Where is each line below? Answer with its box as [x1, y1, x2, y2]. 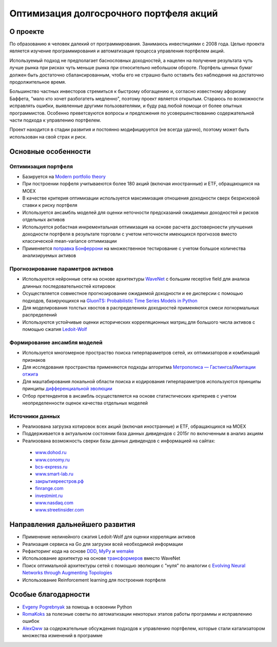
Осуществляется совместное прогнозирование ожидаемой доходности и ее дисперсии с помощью [22, 290, 243, 297]
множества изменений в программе [22, 633, 103, 639]
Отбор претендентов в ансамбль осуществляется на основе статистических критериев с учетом [22, 393, 236, 399]
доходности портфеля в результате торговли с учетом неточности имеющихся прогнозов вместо [22, 231, 237, 237]
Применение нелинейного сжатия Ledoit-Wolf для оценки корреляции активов [22, 534, 195, 540]
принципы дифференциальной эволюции [22, 385, 112, 392]
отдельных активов [22, 217, 65, 223]
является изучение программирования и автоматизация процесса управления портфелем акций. [9, 48, 225, 54]
